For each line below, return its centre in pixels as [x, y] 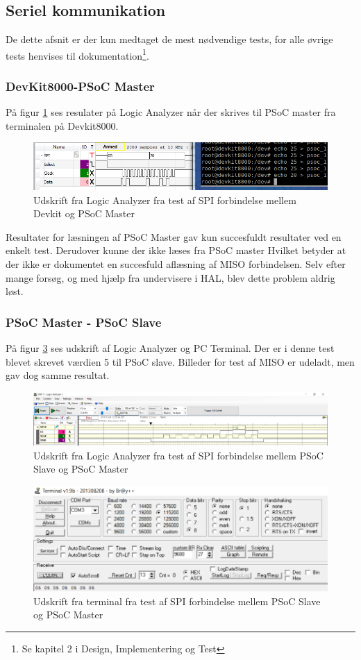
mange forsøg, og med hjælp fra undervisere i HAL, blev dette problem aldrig [170, 277]
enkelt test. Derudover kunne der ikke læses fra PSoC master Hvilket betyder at [176, 250]
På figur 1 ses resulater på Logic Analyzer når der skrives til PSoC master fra [171, 112]
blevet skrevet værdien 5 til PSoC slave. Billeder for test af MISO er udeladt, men [180, 361]
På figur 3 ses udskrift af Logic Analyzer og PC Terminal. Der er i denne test [170, 347]
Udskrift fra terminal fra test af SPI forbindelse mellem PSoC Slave [177, 601]
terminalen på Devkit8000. [62, 125]
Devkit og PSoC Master [84, 213]
